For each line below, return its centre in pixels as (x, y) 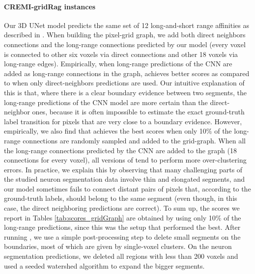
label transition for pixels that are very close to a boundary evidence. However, (123, 121)
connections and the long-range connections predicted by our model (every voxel (125, 44)
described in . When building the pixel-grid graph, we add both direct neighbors (125, 35)
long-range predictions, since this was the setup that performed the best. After (122, 227)
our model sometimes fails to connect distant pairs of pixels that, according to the (127, 188)
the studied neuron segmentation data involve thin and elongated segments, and (124, 179)
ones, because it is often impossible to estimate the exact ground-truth (138, 112)
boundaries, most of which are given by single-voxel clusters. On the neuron (118, 246)
